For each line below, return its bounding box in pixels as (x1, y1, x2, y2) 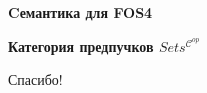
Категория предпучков (8, 35, 154, 56)
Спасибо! (8, 69, 63, 90)
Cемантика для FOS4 (8, 2, 153, 22)
